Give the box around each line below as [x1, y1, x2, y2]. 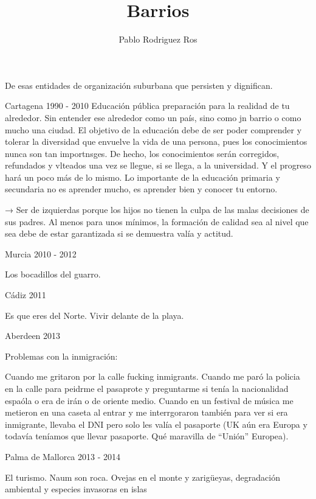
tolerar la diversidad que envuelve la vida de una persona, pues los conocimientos [5, 135, 307, 148]
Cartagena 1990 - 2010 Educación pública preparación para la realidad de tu [5, 99, 290, 112]
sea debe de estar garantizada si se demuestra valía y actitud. [5, 227, 233, 240]
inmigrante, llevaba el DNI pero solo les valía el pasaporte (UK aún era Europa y [5, 417, 307, 430]
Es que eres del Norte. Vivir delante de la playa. [5, 309, 184, 321]
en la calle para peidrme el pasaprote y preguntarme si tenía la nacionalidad [5, 382, 289, 394]
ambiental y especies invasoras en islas [5, 483, 147, 495]
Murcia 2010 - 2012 [5, 247, 77, 260]
